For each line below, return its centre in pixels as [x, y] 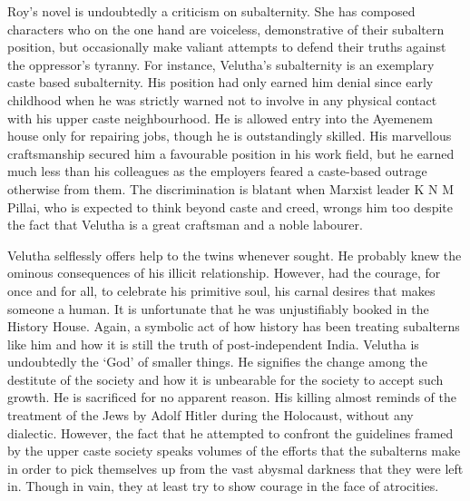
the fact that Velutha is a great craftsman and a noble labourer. [185, 225]
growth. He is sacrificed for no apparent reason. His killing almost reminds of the [232, 397]
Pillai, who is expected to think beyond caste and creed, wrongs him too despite [230, 206]
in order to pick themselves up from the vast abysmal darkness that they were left [235, 468]
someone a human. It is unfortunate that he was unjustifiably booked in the [218, 308]
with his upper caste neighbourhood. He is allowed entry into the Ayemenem [220, 118]
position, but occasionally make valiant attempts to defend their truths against [227, 47]
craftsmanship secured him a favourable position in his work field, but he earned [231, 153]
